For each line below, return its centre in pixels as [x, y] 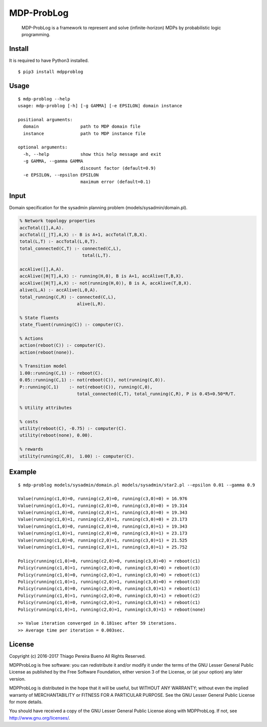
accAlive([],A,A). [42, 269]
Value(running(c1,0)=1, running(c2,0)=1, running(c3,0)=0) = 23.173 [103, 520]
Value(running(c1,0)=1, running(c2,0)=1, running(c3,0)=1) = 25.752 [103, 547]
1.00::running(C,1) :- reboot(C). [61, 373]
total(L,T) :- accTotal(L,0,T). [59, 242]
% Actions [31, 338]
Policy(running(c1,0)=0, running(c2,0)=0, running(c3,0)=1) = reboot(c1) [109, 589]
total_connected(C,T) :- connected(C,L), [70, 248]
